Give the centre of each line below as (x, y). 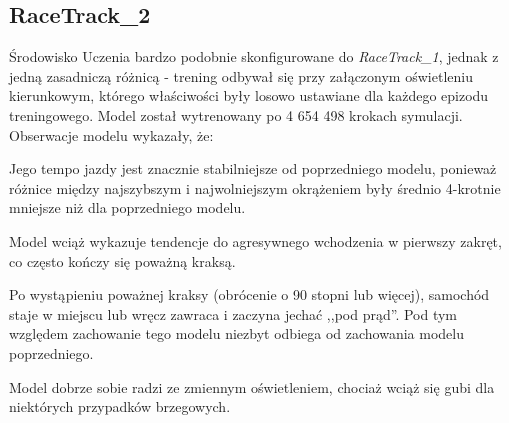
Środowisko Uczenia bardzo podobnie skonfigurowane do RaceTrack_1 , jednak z (254, 56)
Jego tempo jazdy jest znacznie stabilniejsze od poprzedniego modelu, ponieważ (253, 168)
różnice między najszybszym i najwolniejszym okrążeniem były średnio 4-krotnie (255, 187)
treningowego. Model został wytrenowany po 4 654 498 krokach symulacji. (236, 114)
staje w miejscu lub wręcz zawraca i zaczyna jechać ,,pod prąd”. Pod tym (233, 313)
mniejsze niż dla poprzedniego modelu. (127, 207)
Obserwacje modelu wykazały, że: (111, 134)
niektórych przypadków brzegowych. (120, 406)
